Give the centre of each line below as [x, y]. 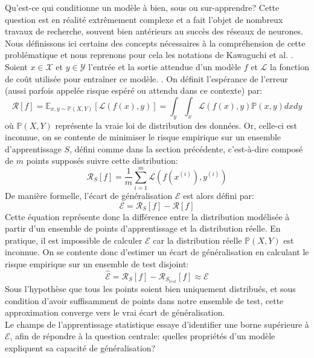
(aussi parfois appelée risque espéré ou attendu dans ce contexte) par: [134, 90]
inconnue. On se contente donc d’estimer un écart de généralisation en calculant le [157, 252]
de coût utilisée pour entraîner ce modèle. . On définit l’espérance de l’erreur [146, 78]
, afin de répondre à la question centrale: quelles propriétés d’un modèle [143, 336]
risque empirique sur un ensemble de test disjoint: [97, 264]
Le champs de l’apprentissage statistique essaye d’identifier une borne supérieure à [157, 324]
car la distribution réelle [197, 240]
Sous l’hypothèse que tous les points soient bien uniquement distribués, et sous [150, 288]
